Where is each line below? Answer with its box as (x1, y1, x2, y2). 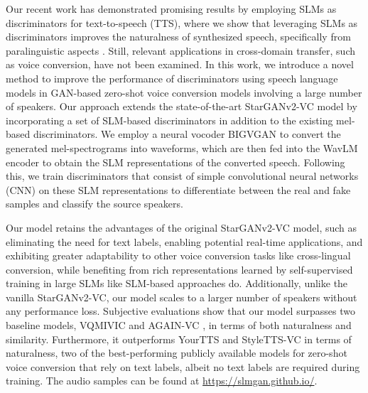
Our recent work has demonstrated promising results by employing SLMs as (6, 1, 337, 16)
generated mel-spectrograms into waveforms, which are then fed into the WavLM (6, 140, 358, 155)
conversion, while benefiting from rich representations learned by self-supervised (6, 262, 353, 276)
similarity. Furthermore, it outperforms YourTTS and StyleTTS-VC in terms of (6, 331, 352, 346)
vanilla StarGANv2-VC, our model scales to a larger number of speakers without (6, 289, 357, 304)
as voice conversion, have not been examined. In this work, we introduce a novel (6, 57, 354, 72)
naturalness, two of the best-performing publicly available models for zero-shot (6, 345, 347, 360)
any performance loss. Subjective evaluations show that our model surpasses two (6, 303, 355, 318)
